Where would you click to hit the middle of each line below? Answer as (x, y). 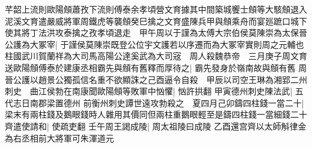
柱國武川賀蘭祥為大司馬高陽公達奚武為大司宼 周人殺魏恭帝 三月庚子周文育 (156, 56)
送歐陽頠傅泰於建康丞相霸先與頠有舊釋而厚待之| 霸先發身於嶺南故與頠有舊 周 (156, 67)
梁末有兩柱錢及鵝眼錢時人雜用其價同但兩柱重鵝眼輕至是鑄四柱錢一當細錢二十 (156, 114)
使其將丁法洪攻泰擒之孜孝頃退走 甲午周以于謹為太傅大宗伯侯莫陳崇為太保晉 (156, 33)
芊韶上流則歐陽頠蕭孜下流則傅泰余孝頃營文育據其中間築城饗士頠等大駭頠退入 (156, 9)
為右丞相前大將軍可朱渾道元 (59, 138)
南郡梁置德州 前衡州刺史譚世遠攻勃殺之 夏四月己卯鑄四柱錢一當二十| (167, 102)
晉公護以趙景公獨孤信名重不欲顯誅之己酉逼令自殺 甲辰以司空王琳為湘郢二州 (156, 79)
